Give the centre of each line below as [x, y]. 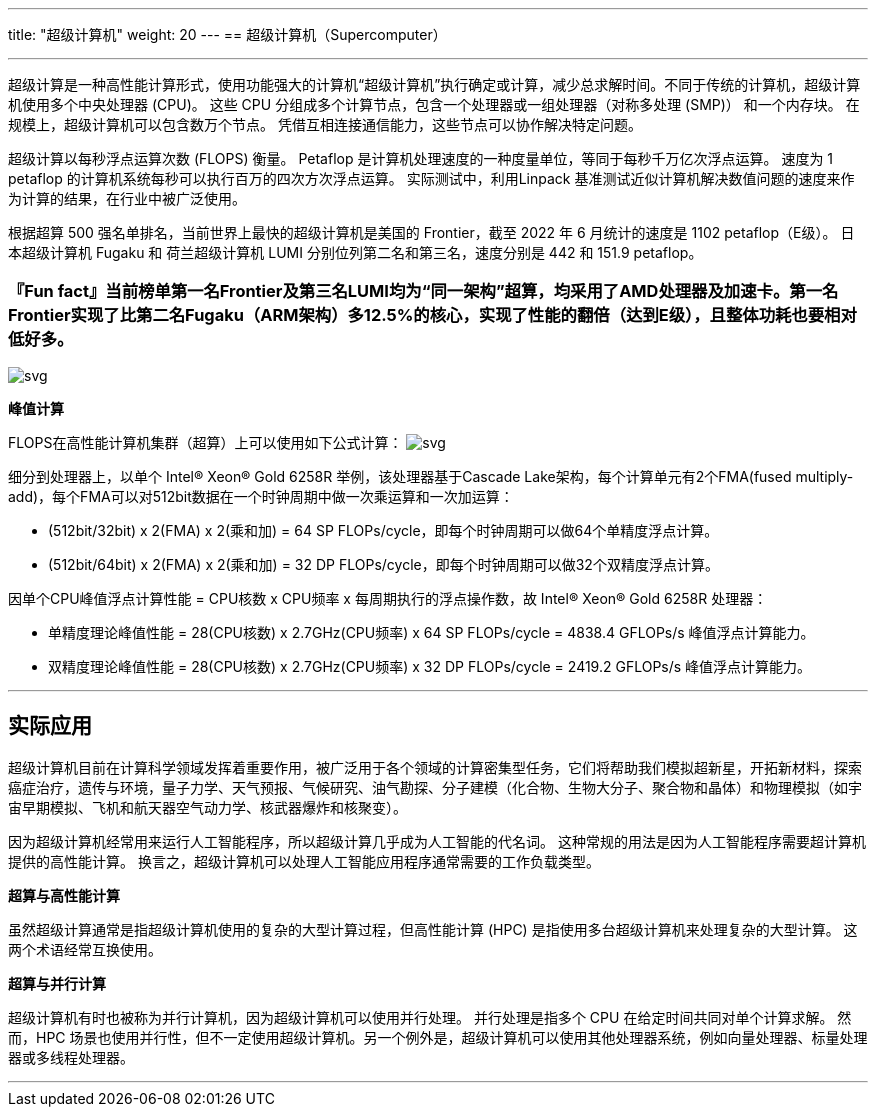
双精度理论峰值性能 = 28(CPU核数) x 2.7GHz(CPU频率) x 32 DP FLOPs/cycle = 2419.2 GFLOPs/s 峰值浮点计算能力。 [430, 666]
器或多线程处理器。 [71, 1057]
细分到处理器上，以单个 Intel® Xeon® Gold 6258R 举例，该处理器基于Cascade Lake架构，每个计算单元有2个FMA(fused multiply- [431, 476]
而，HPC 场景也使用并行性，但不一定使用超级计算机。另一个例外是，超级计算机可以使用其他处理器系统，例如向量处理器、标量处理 [438, 1037]
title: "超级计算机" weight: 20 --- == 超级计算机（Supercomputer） [227, 34]
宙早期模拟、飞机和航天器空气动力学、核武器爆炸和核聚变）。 [207, 807]
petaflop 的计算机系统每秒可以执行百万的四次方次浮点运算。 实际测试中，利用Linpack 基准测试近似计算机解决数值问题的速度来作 [431, 178]
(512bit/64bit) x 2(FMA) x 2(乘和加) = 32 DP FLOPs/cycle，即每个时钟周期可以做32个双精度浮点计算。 [383, 564]
